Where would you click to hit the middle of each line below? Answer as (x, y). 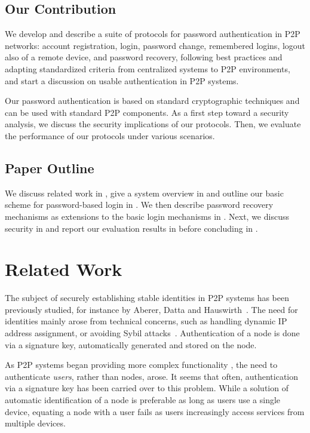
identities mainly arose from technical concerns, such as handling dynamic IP (146, 321)
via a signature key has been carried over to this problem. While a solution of (147, 388)
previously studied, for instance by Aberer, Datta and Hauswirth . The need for (151, 309)
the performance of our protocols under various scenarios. (110, 135)
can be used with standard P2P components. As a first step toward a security (147, 112)
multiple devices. (35, 423)
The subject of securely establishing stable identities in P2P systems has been (147, 298)
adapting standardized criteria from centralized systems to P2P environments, (148, 68)
